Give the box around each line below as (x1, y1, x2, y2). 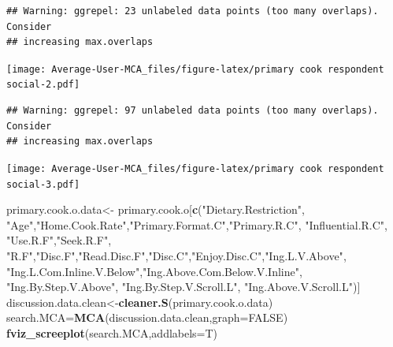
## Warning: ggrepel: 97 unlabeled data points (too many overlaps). (6, 105, 379, 117)
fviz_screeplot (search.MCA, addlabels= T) (6, 324, 218, 341)
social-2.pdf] (6, 79, 80, 91)
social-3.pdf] (6, 178, 80, 190)
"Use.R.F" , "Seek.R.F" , (6, 232, 112, 248)
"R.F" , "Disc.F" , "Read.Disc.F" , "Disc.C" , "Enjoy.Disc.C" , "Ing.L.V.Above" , (6, 247, 347, 263)
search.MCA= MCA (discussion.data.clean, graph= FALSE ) (6, 309, 288, 326)
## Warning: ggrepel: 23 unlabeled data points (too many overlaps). (6, 6, 379, 17)
